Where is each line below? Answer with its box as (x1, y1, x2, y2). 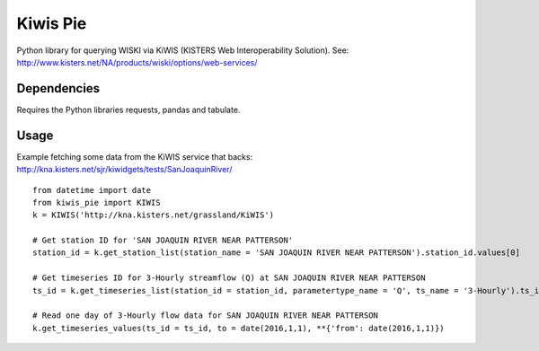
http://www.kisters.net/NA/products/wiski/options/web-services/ (16, 57, 258, 67)
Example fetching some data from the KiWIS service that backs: (16, 151, 253, 162)
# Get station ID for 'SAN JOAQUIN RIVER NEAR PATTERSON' (32, 235, 294, 246)
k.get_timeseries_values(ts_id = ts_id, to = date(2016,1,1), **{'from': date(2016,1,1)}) (32, 323, 445, 333)
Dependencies (16, 81, 101, 96)
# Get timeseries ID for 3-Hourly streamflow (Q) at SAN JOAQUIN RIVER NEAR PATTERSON (32, 273, 426, 283)
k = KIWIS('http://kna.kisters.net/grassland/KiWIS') (32, 210, 274, 220)
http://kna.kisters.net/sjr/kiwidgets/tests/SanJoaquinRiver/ (16, 164, 233, 175)
